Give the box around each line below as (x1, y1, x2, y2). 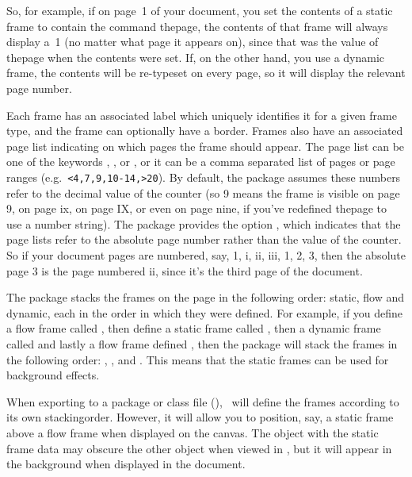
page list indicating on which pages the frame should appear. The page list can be (6, 137, 405, 154)
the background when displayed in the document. (6, 456, 246, 472)
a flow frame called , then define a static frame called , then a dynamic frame (6, 320, 381, 337)
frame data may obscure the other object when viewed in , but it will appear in (6, 440, 392, 456)
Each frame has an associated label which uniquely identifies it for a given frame (6, 106, 397, 123)
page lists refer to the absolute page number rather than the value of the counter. (6, 231, 402, 248)
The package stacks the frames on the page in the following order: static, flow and (6, 289, 405, 306)
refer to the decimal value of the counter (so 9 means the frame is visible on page (6, 184, 400, 201)
